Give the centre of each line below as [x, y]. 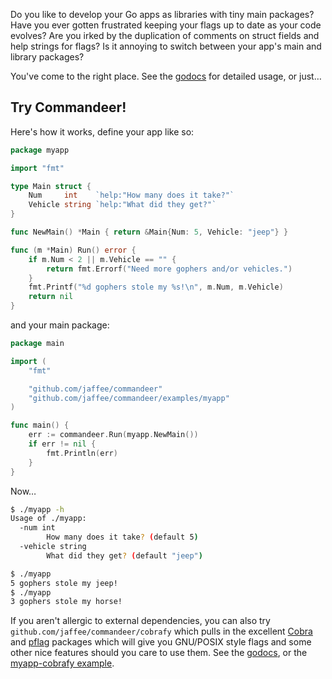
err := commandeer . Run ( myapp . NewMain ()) [113, 435]
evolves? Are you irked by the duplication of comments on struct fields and [165, 35]
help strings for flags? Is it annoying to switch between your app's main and [166, 46]
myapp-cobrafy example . [62, 663]
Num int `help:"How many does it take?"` [131, 195]
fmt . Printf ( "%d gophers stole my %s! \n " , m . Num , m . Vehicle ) [156, 287]
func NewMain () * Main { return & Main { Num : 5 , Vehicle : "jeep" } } [149, 232]
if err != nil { [62, 444]
